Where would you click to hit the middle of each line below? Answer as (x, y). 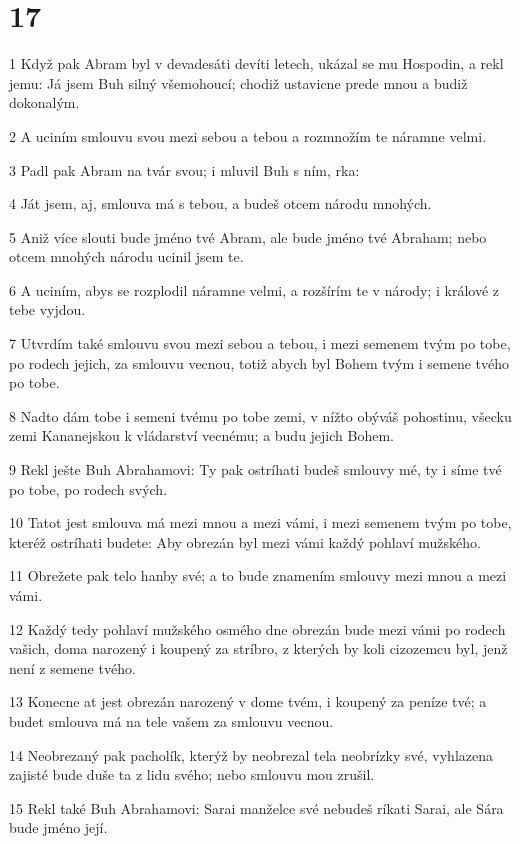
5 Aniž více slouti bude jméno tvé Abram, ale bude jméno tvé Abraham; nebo (248, 236)
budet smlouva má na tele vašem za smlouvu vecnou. (171, 720)
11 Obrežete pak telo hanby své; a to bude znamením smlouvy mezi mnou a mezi (258, 575)
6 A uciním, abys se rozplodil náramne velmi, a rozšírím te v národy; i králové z (254, 289)
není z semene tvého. (72, 667)
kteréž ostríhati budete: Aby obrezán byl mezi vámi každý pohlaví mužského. (245, 541)
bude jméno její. (58, 827)
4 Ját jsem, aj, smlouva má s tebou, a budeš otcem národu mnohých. (220, 203)
